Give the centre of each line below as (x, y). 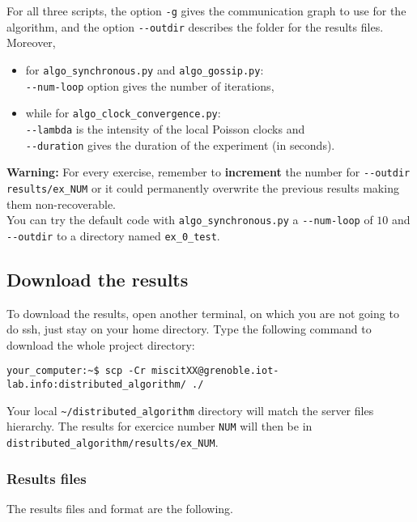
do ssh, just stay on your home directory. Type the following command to (189, 329)
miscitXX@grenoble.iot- (215, 371)
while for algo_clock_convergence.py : (123, 113)
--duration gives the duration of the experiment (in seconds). (180, 144)
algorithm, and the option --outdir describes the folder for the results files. (195, 26)
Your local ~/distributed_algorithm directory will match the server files (190, 410)
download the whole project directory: (101, 344)
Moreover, (31, 42)
